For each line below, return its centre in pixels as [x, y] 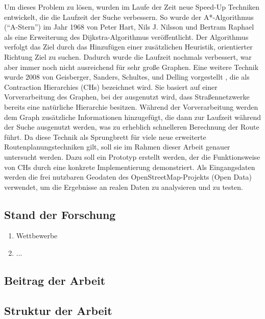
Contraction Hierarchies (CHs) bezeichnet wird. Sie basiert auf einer [111, 87]
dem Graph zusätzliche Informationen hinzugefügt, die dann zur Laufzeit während [133, 117]
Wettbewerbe [37, 236]
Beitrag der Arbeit [55, 280]
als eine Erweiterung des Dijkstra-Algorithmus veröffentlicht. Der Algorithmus [126, 36]
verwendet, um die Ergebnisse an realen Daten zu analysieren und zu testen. [124, 187]
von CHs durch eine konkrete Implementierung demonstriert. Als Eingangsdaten [130, 167]
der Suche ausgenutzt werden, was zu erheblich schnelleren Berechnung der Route [132, 127]
